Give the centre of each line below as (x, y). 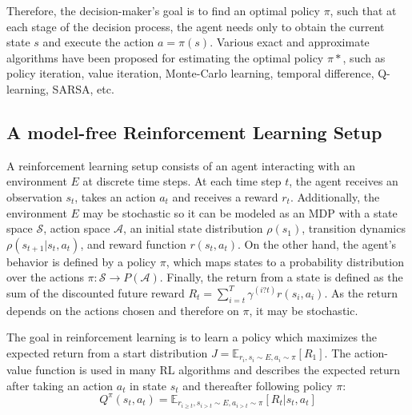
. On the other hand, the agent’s (317, 243)
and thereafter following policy (258, 385)
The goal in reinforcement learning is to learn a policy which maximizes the (192, 337)
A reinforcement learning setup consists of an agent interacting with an (181, 165)
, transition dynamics (354, 228)
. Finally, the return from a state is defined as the (281, 277)
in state (148, 385)
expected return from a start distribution (107, 352)
